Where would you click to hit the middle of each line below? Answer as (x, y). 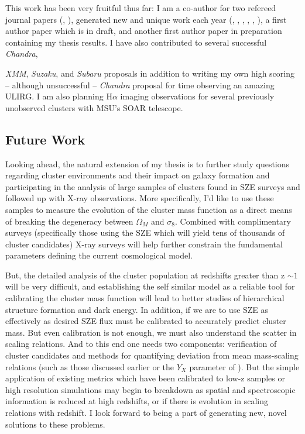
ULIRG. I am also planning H (59, 96)
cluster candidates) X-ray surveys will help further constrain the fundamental (144, 244)
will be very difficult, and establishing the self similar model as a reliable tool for (150, 286)
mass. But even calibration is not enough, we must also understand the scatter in (151, 332)
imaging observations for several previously (197, 96)
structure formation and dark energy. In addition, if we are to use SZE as (137, 309)
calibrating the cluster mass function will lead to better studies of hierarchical (145, 298)
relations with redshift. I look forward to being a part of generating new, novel (146, 413)
